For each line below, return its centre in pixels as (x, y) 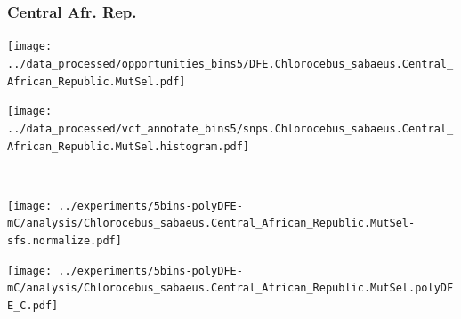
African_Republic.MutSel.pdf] (97, 81)
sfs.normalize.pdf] (65, 241)
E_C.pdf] (33, 306)
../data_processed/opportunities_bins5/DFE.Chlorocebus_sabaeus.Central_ (230, 64)
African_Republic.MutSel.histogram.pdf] (129, 146)
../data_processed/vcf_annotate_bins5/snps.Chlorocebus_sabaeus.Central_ (230, 128)
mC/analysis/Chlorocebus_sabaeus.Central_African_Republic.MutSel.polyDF (230, 288)
